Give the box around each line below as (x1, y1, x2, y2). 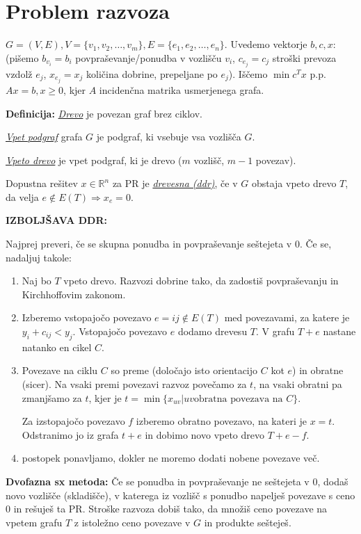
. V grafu (256, 324, 295, 339)
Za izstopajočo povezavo (22, 414, 125, 428)
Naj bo (22, 273, 51, 288)
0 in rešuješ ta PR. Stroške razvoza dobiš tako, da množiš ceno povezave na (6, 501, 328, 516)
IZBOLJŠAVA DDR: (6, 213, 107, 227)
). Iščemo (228, 66, 268, 81)
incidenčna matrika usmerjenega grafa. (99, 82, 264, 97)
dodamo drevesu (177, 324, 248, 339)
